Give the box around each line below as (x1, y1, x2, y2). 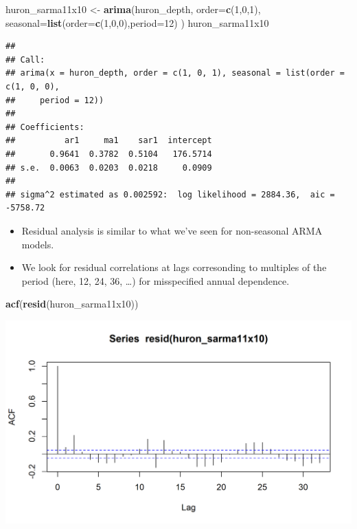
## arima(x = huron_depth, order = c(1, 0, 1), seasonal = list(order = (5, 68, 345, 78)
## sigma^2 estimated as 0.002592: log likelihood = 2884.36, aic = (5, 189, 335, 199)
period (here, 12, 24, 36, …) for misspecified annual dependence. (21, 273, 290, 288)
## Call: (5, 54, 45, 65)
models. (21, 237, 54, 251)
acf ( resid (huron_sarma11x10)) (5, 296, 139, 311)
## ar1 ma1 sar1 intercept (5, 136, 212, 146)
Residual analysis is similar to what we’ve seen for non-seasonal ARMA (21, 223, 323, 237)
